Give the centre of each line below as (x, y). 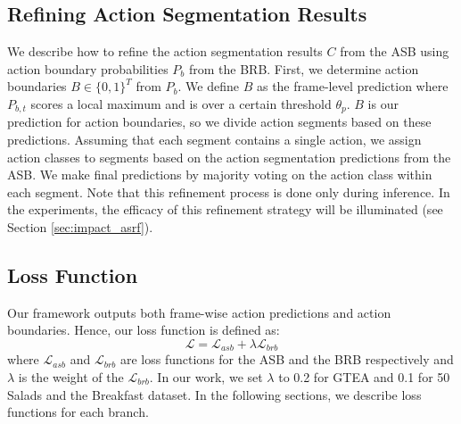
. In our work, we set (206, 377)
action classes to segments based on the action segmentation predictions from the (229, 157)
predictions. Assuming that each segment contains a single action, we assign (214, 140)
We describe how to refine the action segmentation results (165, 51)
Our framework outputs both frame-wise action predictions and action (199, 312)
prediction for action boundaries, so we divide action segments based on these (219, 122)
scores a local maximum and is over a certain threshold (181, 103)
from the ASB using (395, 51)
